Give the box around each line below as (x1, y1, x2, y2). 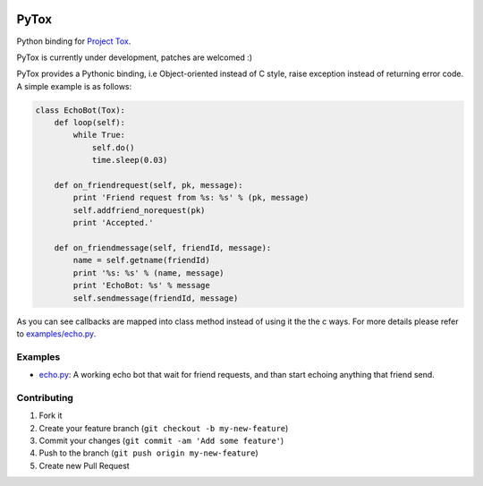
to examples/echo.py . (16, 328, 97, 339)
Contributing (16, 391, 73, 404)
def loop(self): (54, 117, 125, 128)
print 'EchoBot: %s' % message (72, 280, 210, 291)
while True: (72, 130, 125, 141)
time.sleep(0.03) (91, 155, 168, 166)
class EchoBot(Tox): (35, 105, 125, 115)
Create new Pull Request (38, 460, 130, 471)
